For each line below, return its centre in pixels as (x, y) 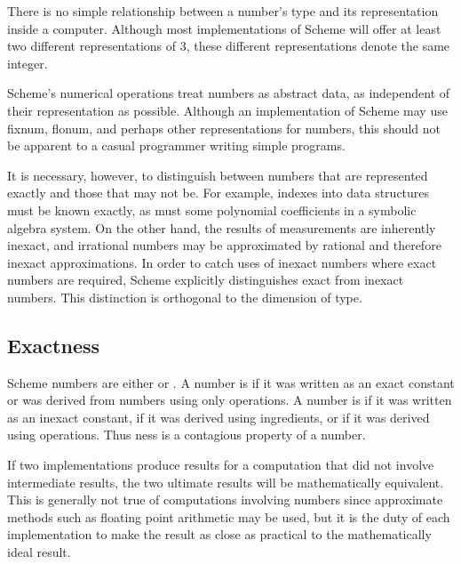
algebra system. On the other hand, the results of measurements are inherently (222, 227)
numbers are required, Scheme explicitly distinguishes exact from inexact (206, 280)
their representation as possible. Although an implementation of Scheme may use (227, 110)
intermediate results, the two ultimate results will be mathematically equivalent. (226, 482)
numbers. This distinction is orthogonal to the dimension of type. (185, 297)
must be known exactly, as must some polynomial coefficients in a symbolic (212, 209)
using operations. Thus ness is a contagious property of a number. (187, 435)
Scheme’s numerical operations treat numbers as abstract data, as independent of (229, 93)
